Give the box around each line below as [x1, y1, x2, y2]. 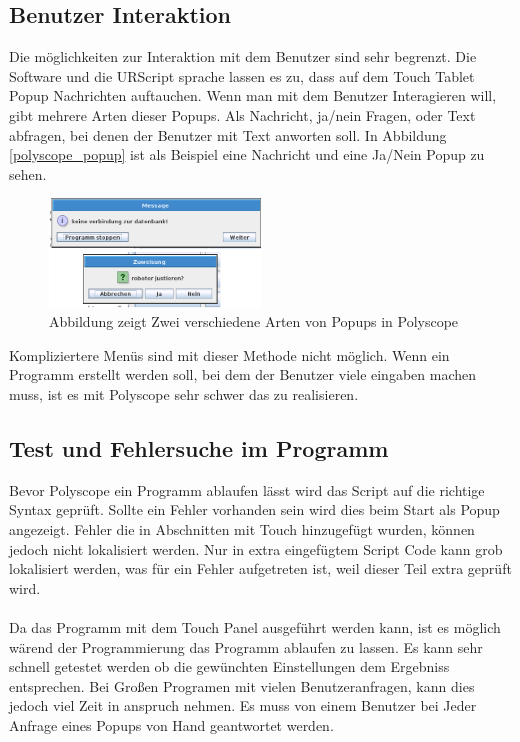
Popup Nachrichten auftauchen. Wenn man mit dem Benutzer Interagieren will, [9, 85, 497, 106]
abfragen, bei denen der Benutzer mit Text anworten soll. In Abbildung [9, 124, 447, 145]
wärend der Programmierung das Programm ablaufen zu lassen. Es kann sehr [9, 636, 483, 657]
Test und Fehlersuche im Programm [9, 432, 389, 463]
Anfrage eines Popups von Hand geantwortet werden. [9, 714, 334, 735]
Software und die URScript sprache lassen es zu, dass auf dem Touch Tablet [9, 65, 475, 86]
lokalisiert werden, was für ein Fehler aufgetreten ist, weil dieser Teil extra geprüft [9, 558, 512, 579]
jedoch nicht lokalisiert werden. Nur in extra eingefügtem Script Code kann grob [9, 538, 503, 559]
